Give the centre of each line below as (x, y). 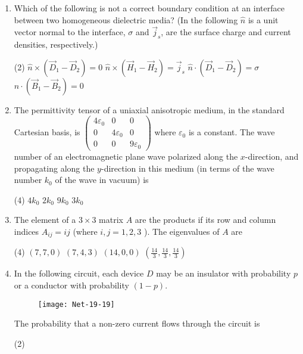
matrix (111, 220)
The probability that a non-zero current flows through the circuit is (137, 323)
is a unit (263, 19)
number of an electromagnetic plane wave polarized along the (126, 156)
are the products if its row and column (205, 220)
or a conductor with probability (71, 285)
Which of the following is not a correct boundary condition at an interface (149, 8)
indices (26, 231)
